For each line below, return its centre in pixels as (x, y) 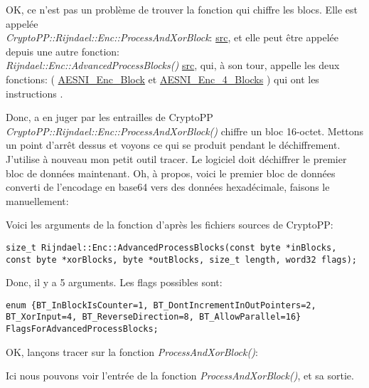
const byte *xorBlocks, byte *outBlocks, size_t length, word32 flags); (181, 259)
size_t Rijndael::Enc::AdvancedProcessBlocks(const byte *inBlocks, (171, 247)
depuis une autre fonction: (63, 51)
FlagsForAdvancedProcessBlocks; (82, 329)
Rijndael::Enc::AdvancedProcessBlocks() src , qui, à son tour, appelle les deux (173, 65)
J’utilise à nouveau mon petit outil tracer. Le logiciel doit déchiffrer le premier (176, 158)
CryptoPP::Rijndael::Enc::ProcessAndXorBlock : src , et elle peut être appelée (172, 37)
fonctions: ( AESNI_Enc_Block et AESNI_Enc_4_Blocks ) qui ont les (162, 79)
